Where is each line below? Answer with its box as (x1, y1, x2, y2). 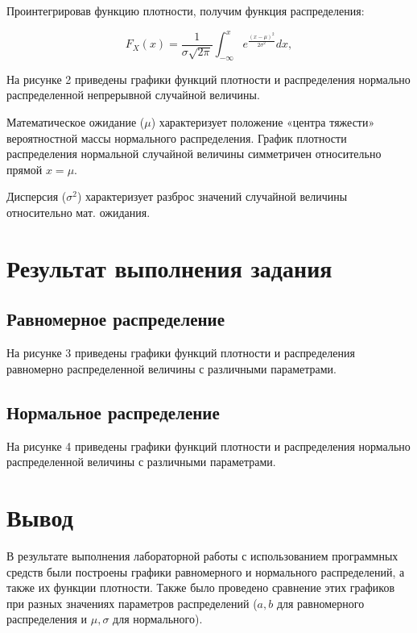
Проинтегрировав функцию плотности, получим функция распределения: (6, 2, 365, 19)
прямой (6, 160, 43, 177)
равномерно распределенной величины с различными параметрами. (6, 360, 337, 377)
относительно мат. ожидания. (6, 204, 151, 221)
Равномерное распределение (6, 306, 225, 331)
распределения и (6, 610, 88, 627)
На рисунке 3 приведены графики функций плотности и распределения (6, 344, 355, 361)
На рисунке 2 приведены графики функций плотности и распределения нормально (6, 70, 411, 87)
